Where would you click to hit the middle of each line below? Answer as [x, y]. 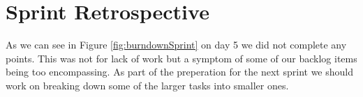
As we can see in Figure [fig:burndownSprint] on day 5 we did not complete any [176, 45]
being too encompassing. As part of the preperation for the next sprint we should [179, 72]
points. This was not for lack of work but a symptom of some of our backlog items [181, 58]
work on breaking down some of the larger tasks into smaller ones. [147, 85]
